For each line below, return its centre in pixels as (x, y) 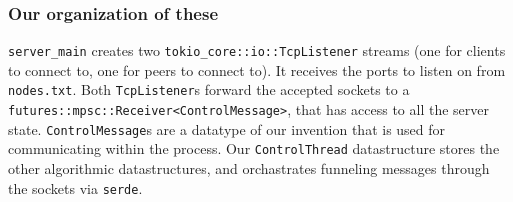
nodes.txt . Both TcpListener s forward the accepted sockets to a (209, 89)
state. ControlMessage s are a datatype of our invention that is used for (227, 128)
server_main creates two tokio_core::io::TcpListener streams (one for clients (257, 50)
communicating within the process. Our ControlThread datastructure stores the (254, 148)
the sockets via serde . (75, 187)
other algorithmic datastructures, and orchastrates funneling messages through (249, 168)
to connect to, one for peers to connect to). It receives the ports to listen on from (257, 69)
